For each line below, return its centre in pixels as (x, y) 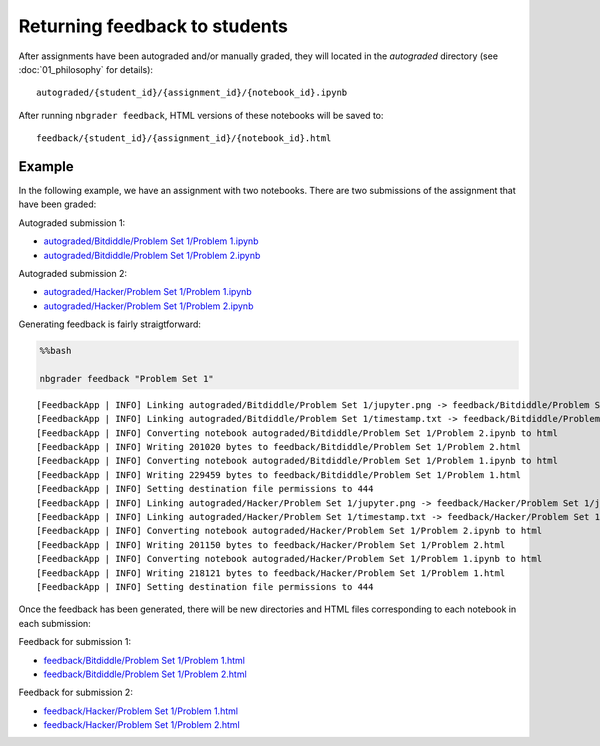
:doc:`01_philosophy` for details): (86, 69)
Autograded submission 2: (72, 273)
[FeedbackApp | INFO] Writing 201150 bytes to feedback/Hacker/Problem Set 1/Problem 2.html (271, 544)
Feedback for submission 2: (76, 692)
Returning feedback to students (153, 26)
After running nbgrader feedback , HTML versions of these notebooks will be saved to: (201, 115)
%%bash (55, 351)
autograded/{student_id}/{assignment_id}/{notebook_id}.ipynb (192, 93)
